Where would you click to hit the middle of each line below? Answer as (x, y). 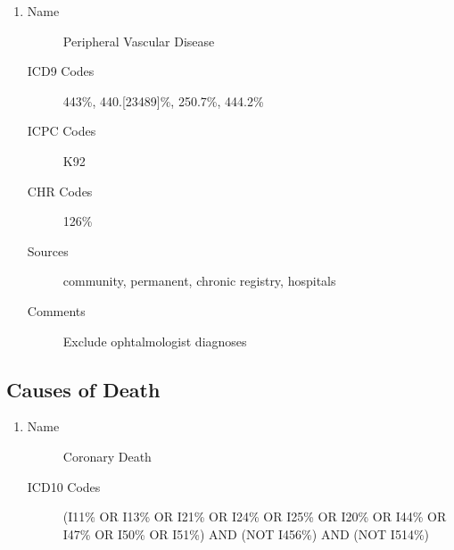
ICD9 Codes (61, 71)
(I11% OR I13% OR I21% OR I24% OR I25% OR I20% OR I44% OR (255, 517)
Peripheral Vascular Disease (139, 41)
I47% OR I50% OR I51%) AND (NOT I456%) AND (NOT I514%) (246, 533)
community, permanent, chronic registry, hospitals (199, 281)
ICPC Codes (62, 131)
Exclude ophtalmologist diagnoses (155, 341)
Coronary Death (107, 456)
